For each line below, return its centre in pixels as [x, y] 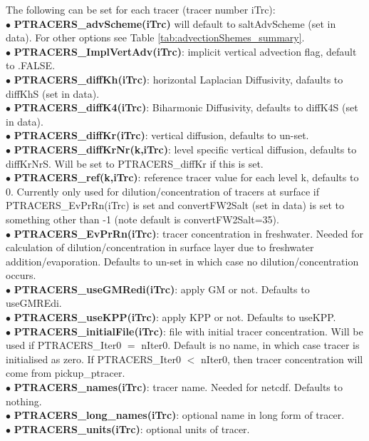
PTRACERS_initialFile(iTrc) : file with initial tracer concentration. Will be [188, 331]
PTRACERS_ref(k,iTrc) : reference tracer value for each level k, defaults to [186, 177]
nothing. [24, 401]
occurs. [21, 275]
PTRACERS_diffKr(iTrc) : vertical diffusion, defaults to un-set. [161, 135]
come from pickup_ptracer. [66, 373]
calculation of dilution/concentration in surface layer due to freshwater [160, 247]
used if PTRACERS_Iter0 [64, 345]
